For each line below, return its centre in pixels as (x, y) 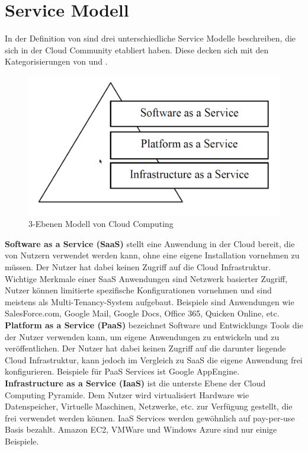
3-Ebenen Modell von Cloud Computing (101, 224)
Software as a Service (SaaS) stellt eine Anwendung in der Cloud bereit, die (150, 243)
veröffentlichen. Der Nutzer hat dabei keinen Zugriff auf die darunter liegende (145, 348)
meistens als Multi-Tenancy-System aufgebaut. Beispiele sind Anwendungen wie (150, 301)
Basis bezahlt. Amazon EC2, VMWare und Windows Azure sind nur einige (141, 429)
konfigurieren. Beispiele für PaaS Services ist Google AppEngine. (122, 371)
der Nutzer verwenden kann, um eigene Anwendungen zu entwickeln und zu (142, 336)
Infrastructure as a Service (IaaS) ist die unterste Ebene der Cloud (135, 383)
